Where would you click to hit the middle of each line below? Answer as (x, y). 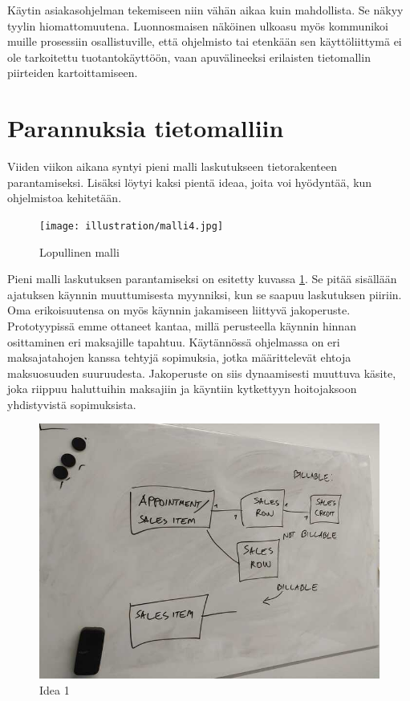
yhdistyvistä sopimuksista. (72, 404)
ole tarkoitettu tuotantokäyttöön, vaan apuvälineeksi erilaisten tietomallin (189, 57)
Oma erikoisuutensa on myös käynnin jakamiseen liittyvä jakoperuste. (179, 310)
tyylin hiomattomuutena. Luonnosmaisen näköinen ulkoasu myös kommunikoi (198, 25)
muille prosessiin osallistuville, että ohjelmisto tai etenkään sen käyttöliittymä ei (205, 41)
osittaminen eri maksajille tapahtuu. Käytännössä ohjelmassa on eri (174, 341)
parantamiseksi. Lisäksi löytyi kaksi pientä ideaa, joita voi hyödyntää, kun (190, 182)
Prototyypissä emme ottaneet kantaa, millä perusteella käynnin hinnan (182, 325)
